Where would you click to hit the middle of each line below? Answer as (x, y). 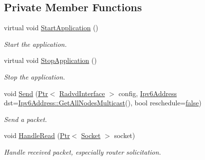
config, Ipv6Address (148, 93)
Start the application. (35, 44)
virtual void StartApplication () (51, 28)
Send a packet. (26, 119)
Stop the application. (35, 76)
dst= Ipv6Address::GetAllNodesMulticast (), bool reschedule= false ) (103, 103)
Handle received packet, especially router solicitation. (83, 151)
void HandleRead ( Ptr (37, 135)
